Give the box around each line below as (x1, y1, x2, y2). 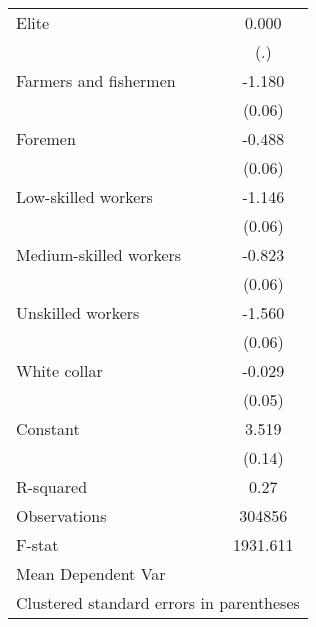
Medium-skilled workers (16, 243, 182, 266)
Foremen (16, 127, 76, 150)
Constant (16, 417, 80, 440)
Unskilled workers (16, 301, 140, 324)
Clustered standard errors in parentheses (16, 591, 300, 614)
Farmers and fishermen (16, 69, 176, 92)
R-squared (16, 475, 88, 498)
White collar (16, 359, 103, 382)
